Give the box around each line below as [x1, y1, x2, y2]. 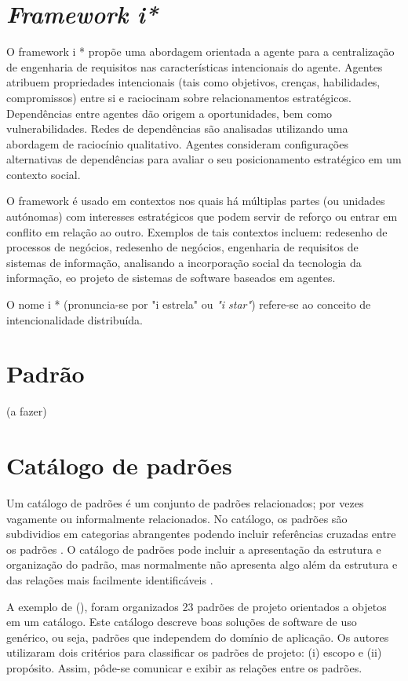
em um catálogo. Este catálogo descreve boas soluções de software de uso [6, 613, 357, 630]
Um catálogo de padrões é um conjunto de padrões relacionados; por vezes [6, 495, 364, 511]
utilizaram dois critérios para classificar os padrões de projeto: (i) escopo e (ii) [6, 644, 382, 661]
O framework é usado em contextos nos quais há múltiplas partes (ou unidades [6, 192, 385, 209]
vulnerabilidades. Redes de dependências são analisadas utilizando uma [6, 120, 348, 137]
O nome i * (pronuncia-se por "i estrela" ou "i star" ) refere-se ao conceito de [6, 296, 371, 313]
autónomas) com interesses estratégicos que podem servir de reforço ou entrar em [6, 208, 398, 225]
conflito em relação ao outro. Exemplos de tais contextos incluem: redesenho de [6, 223, 388, 240]
